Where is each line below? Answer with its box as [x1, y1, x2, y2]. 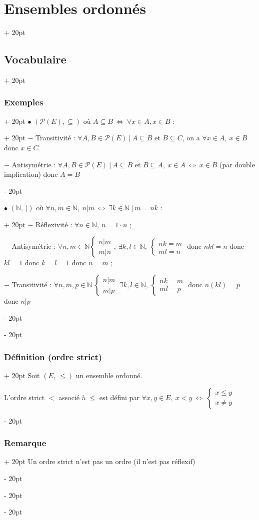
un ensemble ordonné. [75, 370, 142, 381]
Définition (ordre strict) [4, 350, 102, 363]
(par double [219, 159, 255, 169]
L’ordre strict [4, 392, 45, 402]
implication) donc [4, 169, 58, 179]
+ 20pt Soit [4, 370, 40, 381]
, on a [182, 132, 200, 143]
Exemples [4, 96, 43, 108]
